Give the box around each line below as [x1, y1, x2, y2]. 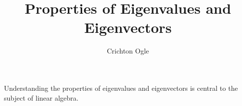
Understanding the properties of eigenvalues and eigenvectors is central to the [4, 82, 238, 93]
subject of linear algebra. [4, 92, 79, 103]
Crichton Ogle [107, 46, 149, 56]
